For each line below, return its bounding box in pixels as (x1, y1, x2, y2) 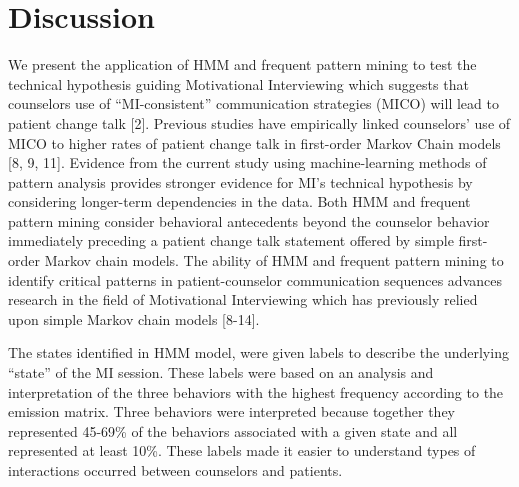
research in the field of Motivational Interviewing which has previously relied (8, 289, 478, 310)
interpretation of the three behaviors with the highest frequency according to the (8, 381, 504, 402)
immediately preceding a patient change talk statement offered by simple (8, 230, 454, 251)
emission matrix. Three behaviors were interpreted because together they (8, 401, 455, 422)
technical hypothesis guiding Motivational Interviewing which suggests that (8, 73, 469, 94)
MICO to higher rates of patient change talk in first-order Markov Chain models (8, 132, 501, 153)
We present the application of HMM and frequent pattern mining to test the (8, 54, 477, 75)
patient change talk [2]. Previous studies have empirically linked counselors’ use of (8, 112, 511, 133)
